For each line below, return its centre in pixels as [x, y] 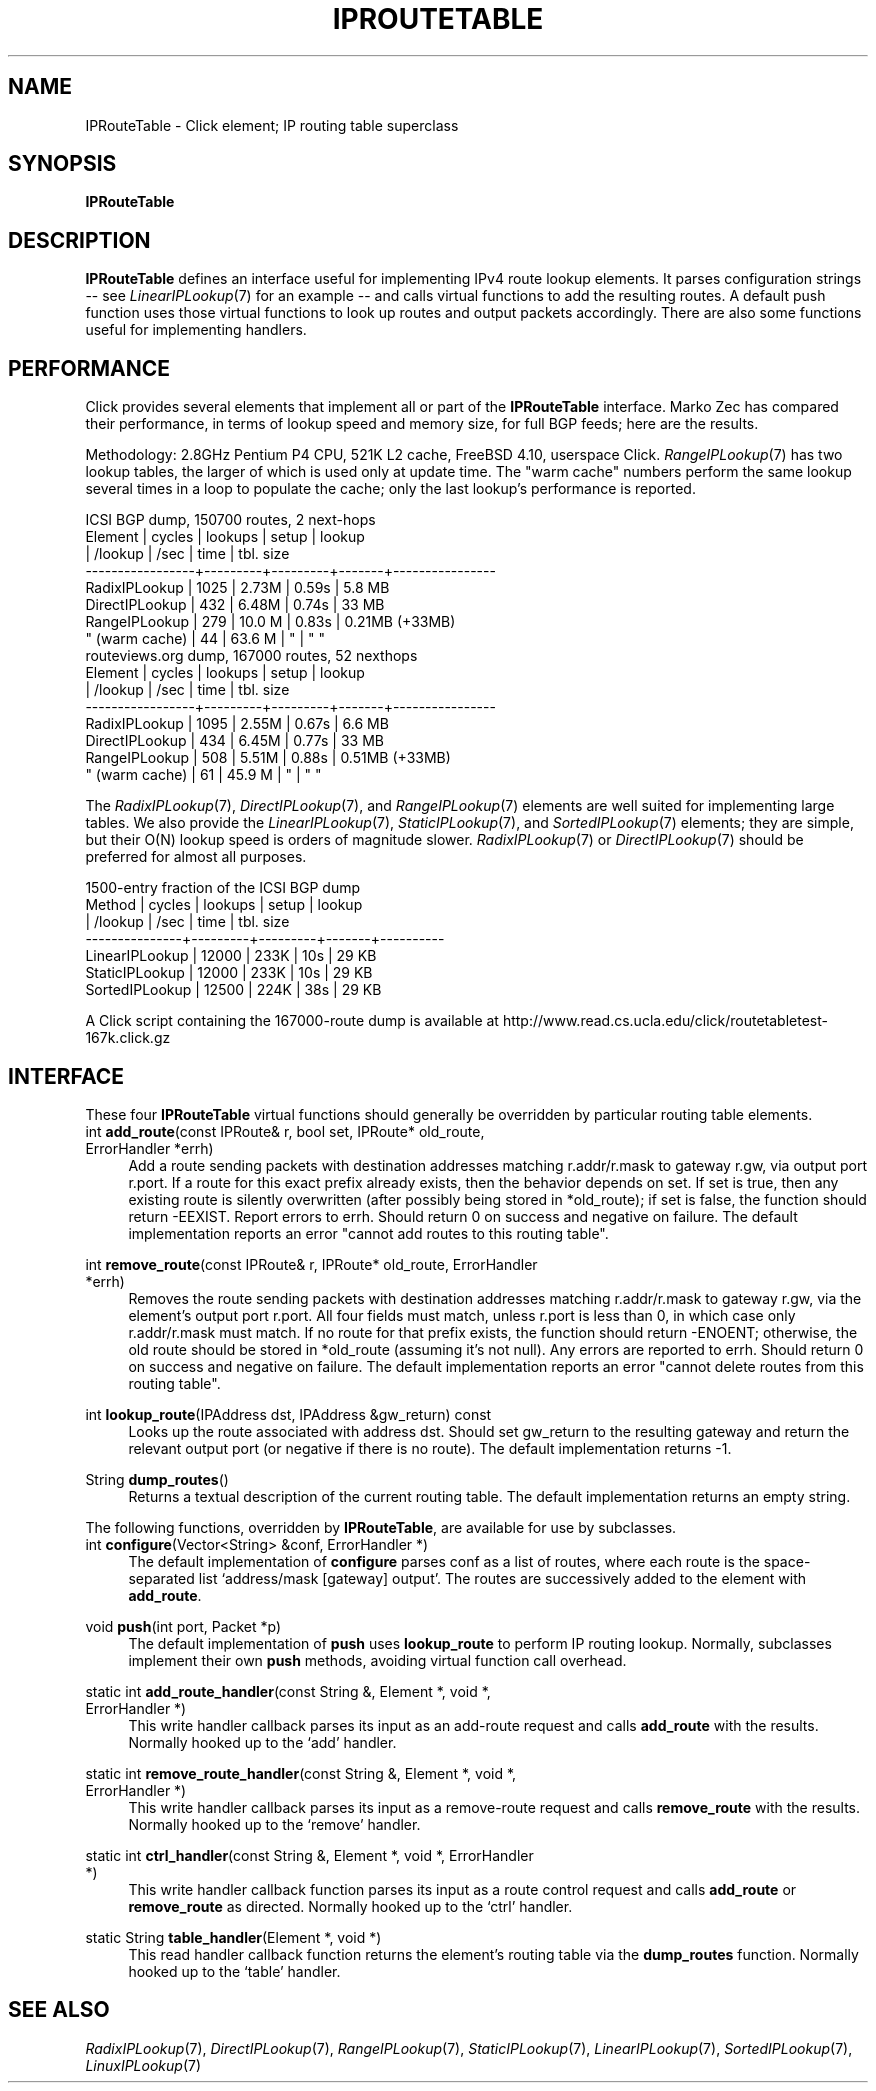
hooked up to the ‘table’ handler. [234, 1971]
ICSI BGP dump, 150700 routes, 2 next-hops [230, 520]
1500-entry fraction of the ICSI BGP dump [222, 888]
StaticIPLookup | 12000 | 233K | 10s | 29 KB [229, 973]
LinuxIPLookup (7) [143, 2065]
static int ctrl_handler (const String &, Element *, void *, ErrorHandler [309, 1855]
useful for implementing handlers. [196, 330]
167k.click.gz [128, 1038]
